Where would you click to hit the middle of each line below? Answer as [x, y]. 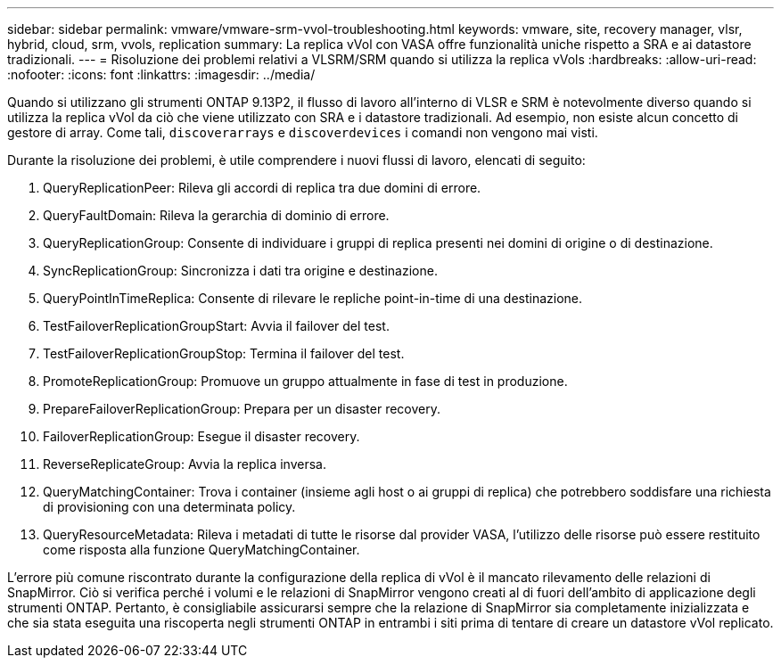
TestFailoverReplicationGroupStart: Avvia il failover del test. [216, 326]
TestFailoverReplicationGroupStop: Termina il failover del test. [224, 353]
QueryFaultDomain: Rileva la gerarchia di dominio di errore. [216, 215]
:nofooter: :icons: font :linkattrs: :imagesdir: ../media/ [161, 74]
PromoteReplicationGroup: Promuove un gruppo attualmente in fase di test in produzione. [305, 381]
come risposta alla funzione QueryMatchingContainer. [201, 550]
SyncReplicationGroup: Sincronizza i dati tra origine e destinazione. [240, 271]
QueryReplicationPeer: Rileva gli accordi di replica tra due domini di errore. [262, 188]
